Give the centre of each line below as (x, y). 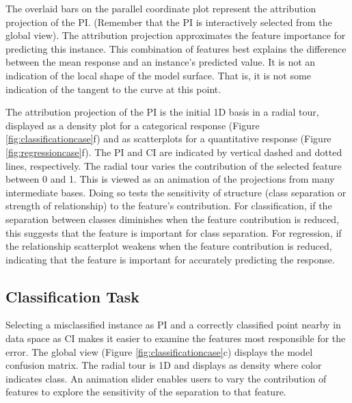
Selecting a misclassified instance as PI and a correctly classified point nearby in (173, 325)
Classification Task (72, 296)
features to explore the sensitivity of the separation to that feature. (146, 392)
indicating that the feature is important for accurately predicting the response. (170, 259)
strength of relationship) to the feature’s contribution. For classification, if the (169, 206)
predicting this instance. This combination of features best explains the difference (176, 48)
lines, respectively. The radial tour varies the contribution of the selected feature (174, 165)
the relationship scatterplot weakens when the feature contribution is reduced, (169, 246)
